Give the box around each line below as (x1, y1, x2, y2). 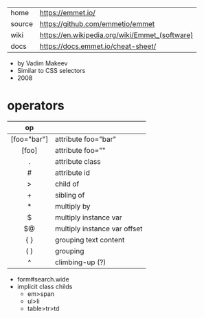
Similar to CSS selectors (16, 67, 86, 74)
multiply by (54, 201, 91, 211)
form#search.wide (16, 275, 70, 283)
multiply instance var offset (54, 224, 143, 233)
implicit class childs (16, 282, 73, 290)
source (10, 19, 33, 28)
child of (54, 179, 80, 189)
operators (7, 98, 65, 114)
